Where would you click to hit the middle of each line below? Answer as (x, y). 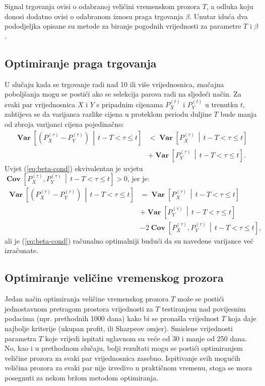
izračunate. (21, 250)
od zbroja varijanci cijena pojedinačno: (64, 124)
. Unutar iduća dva (219, 16)
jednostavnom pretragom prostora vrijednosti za (79, 308)
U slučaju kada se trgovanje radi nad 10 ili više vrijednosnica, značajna (114, 84)
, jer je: (139, 178)
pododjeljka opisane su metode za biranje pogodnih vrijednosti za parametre (123, 26)
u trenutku (221, 104)
